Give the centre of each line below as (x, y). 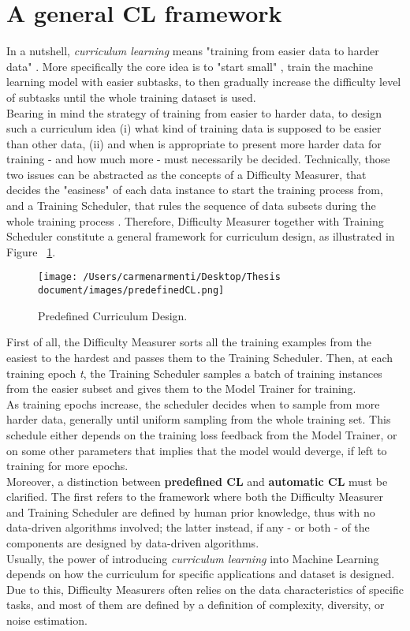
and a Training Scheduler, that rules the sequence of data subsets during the (191, 205)
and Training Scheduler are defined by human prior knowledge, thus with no (191, 512)
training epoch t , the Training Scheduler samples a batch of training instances (194, 373)
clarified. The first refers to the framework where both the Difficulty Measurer (195, 497)
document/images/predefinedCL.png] (131, 291)
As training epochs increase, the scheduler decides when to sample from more (193, 403)
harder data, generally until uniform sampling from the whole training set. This (199, 419)
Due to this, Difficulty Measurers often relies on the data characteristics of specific (205, 589)
